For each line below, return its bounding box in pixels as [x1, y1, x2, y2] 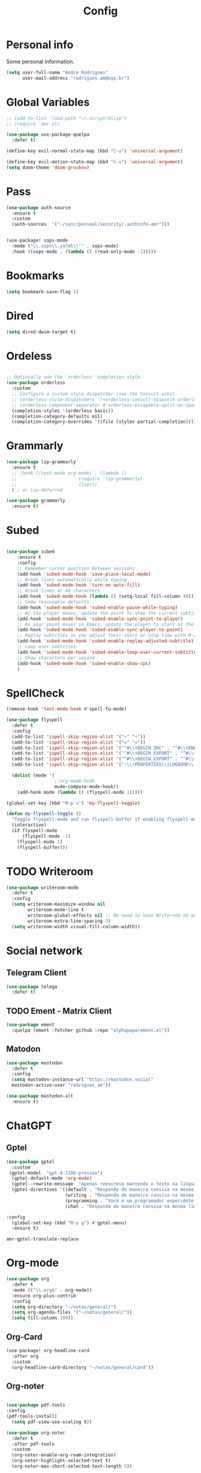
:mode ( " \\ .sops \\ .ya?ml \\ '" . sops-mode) [11, 243, 119, 249]
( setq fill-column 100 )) [11, 1315, 74, 1321]
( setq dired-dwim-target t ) [6, 329, 77, 335]
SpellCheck [6, 686, 65, 700]
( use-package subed [6, 548, 55, 555]
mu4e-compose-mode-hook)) [54, 783, 119, 789]
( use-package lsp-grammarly [6, 459, 77, 465]
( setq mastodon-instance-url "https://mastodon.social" [11, 1077, 154, 1083]
